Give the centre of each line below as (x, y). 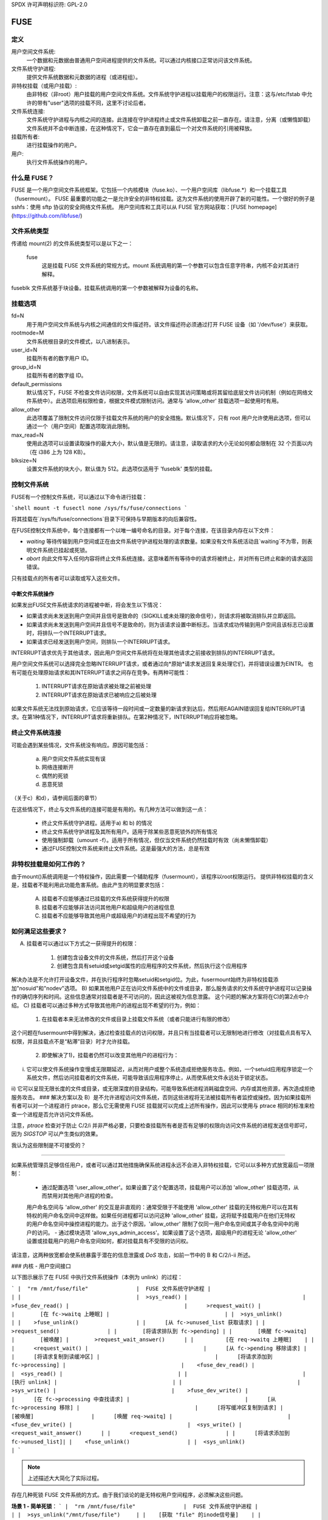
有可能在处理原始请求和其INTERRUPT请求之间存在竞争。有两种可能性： (101, 672)
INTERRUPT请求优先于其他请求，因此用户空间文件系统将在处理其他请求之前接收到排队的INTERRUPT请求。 (145, 653)
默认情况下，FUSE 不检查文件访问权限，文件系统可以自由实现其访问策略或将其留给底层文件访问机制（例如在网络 (167, 392)
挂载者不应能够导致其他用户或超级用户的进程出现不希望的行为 (119, 916)
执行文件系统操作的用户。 (58, 162)
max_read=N (27, 435)
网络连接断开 (58, 767)
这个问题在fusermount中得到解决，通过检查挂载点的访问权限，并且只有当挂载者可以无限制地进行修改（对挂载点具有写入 (162, 1033)
